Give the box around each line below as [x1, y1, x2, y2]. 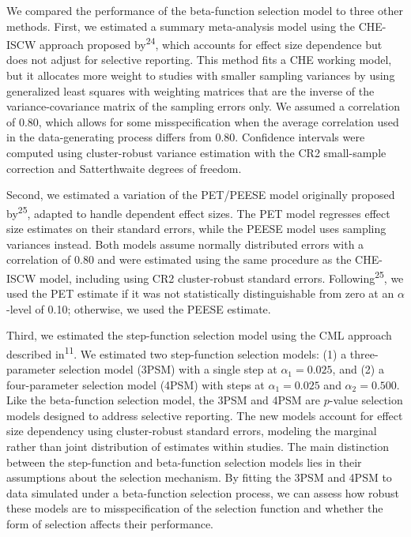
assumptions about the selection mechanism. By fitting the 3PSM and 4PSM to [6, 469, 392, 486]
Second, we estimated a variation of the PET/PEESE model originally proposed [6, 186, 395, 203]
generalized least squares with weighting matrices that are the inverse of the [6, 82, 375, 99]
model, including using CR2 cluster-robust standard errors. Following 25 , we [39, 267, 404, 286]
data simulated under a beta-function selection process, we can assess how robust [6, 484, 399, 501]
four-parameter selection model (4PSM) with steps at [6, 376, 265, 392]
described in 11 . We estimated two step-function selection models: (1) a [6, 343, 347, 362]
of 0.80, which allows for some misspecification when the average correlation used [6, 113, 399, 130]
